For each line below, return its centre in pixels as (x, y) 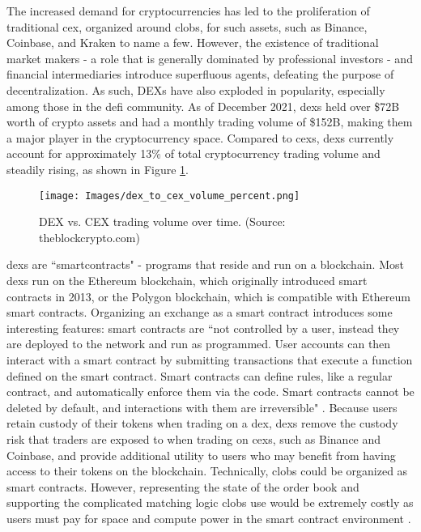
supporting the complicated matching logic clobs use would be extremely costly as (210, 502)
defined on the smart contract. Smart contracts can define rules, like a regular (200, 375)
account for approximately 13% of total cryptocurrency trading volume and (193, 153)
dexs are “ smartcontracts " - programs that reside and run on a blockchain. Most (205, 264)
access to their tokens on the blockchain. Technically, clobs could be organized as (207, 471)
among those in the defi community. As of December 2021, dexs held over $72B (203, 106)
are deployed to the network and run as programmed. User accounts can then (199, 344)
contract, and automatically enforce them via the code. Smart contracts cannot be (210, 392)
